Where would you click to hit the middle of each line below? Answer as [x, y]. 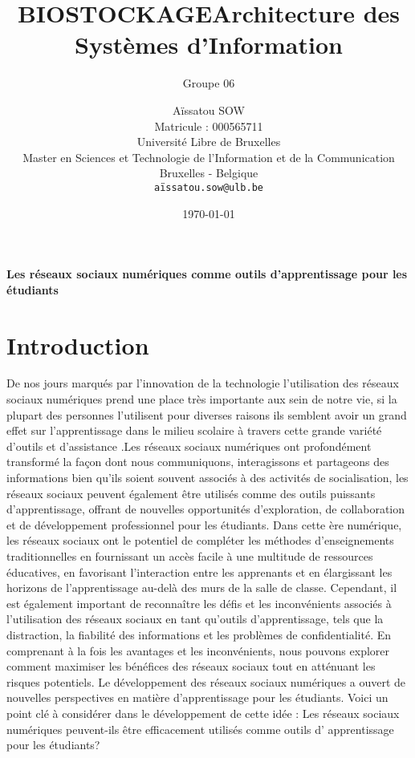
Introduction [78, 345]
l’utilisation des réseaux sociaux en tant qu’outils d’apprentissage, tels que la [195, 619]
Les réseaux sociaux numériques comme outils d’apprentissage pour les [207, 274]
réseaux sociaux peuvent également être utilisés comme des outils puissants [191, 493]
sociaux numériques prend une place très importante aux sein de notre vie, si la [202, 399]
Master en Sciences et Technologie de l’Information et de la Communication [209, 157]
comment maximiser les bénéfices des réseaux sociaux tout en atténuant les [191, 666]
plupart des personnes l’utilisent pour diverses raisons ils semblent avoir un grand [207, 414]
